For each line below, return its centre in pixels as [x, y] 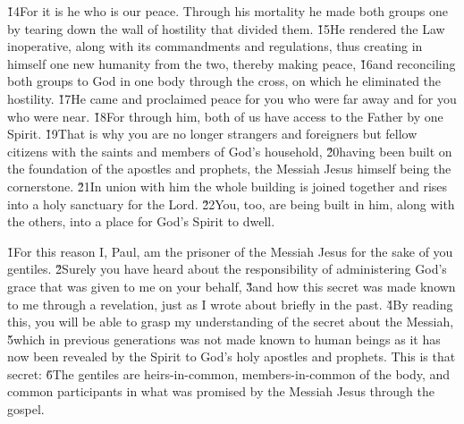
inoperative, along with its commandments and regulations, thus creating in [215, 46]
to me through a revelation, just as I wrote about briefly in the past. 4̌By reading [230, 304]
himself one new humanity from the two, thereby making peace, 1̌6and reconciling [232, 63]
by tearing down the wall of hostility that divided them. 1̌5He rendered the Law [226, 28]
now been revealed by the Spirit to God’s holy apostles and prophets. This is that [232, 356]
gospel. [26, 409]
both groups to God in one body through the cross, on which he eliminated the [224, 81]
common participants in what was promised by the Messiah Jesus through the [221, 391]
